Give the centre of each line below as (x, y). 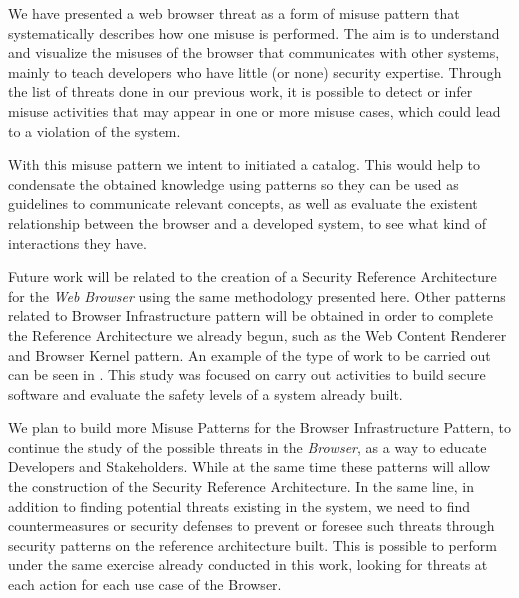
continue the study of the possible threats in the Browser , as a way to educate (247, 446)
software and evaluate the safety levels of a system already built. (205, 393)
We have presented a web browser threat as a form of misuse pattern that (234, 13)
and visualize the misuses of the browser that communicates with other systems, (254, 52)
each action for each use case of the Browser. (145, 584)
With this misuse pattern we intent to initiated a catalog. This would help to (244, 164)
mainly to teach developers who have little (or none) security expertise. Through (255, 71)
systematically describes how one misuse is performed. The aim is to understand (254, 32)
